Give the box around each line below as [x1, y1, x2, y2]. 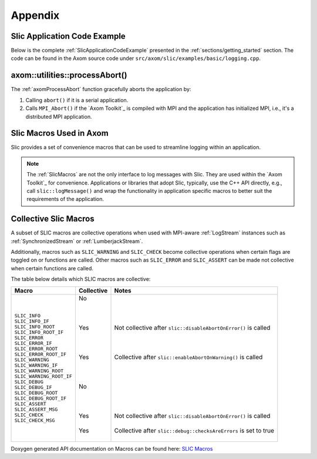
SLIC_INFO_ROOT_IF [14, 329, 64, 335]
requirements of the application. [26, 196, 104, 203]
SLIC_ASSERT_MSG [14, 406, 58, 413]
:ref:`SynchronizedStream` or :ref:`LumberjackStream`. [11, 237, 143, 244]
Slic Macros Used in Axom [11, 128, 109, 138]
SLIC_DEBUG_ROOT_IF [14, 395, 67, 401]
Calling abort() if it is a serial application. [25, 96, 129, 103]
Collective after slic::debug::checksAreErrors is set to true [114, 426, 275, 434]
